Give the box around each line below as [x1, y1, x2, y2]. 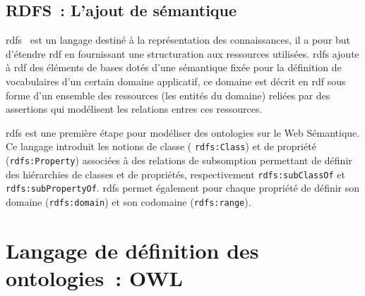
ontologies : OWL [6, 264, 183, 292]
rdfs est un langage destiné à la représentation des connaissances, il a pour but [6, 32, 351, 47]
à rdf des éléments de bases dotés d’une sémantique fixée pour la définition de [6, 60, 342, 75]
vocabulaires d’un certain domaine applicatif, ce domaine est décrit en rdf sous [6, 73, 346, 88]
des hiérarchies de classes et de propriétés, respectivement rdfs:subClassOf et [6, 166, 345, 181]
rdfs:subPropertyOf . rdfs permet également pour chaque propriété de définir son [6, 180, 360, 195]
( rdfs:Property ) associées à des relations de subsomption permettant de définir [6, 153, 352, 168]
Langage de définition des [6, 235, 259, 264]
